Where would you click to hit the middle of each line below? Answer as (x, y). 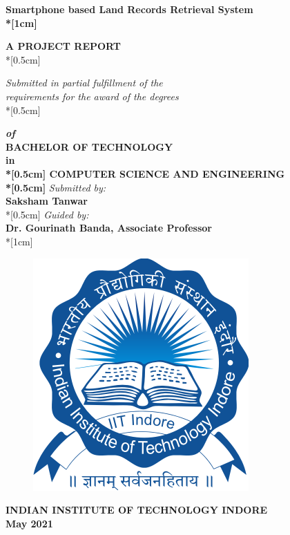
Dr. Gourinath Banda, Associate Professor (109, 228)
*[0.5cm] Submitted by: (56, 187)
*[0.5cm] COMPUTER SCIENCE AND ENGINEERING (145, 173)
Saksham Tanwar (47, 201)
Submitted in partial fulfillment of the (84, 83)
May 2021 (29, 523)
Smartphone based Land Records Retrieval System (129, 9)
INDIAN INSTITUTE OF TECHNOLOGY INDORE (137, 510)
